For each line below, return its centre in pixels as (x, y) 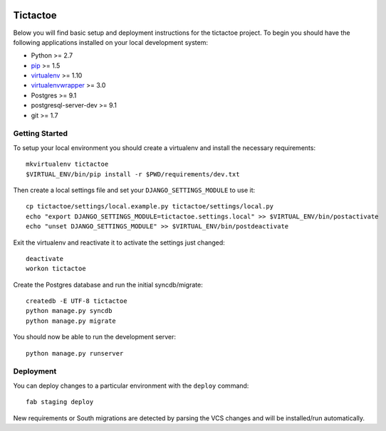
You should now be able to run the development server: (95, 337)
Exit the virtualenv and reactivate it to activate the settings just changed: (119, 243)
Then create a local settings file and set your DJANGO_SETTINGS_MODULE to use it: (134, 190)
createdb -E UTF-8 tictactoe (77, 301)
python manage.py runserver (75, 353)
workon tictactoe (56, 269)
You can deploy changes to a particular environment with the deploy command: (131, 385)
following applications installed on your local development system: (111, 42)
